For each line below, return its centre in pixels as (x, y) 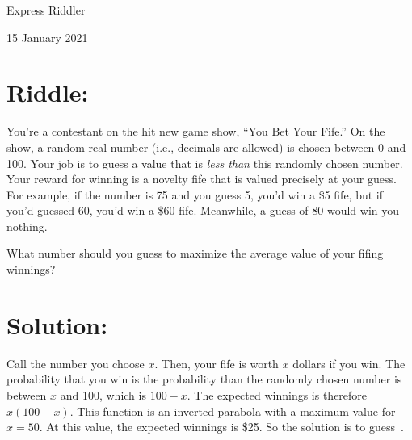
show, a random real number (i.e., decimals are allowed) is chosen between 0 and (206, 147)
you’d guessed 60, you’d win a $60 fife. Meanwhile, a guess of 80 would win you (203, 210)
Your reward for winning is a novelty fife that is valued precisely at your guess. (202, 179)
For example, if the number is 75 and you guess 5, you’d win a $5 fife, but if (195, 194)
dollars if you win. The (349, 363)
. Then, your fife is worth (217, 363)
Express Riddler (46, 10)
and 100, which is (103, 394)
